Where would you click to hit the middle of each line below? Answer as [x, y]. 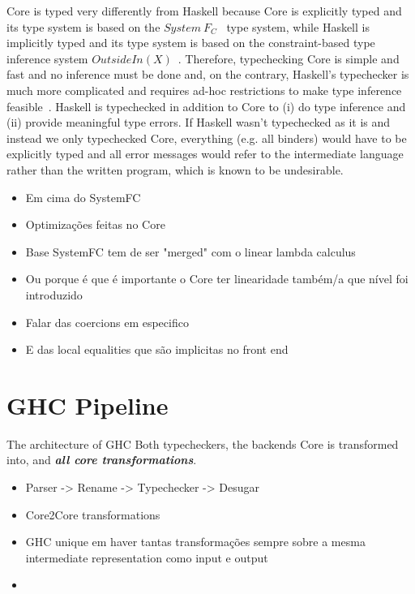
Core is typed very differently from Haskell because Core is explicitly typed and [204, 11]
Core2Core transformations [93, 514]
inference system [47, 58]
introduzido [54, 294]
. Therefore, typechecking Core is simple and [289, 58]
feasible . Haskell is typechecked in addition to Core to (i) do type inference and [206, 106]
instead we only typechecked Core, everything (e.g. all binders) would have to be [207, 138]
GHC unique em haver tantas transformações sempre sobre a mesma [195, 542]
